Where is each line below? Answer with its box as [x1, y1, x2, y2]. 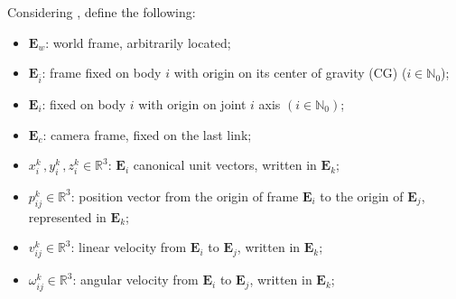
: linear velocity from [70, 238, 187, 257]
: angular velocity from [72, 270, 199, 289]
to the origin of [320, 186, 404, 205]
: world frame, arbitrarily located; [45, 33, 231, 51]
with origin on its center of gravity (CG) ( [173, 63, 407, 82]
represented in [28, 207, 107, 226]
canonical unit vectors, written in [133, 155, 317, 174]
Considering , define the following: [7, 3, 196, 21]
